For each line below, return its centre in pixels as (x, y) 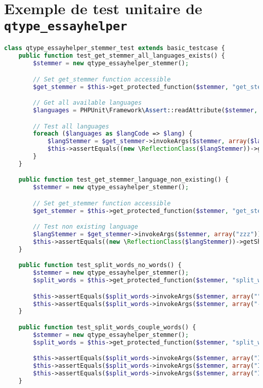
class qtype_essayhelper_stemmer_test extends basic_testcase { (115, 48)
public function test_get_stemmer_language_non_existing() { (123, 180)
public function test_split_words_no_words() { (100, 265)
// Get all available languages (87, 103)
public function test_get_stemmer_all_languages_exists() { (122, 56)
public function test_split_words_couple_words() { (107, 327)
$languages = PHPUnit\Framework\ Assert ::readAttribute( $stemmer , (145, 110)
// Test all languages (71, 126)
